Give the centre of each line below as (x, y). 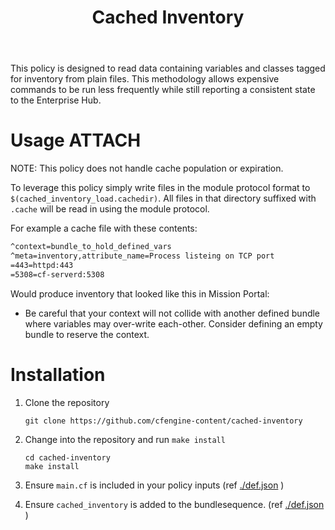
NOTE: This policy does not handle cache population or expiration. (147, 168)
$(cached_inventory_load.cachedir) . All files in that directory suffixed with (163, 198)
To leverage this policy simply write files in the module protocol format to (160, 188)
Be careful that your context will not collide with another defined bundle (172, 313)
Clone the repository (67, 402)
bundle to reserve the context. (87, 334)
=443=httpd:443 (42, 265)
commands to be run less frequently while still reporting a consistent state (163, 90)
